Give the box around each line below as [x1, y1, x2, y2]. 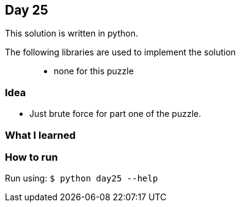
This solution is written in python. [5, 28, 138, 39]
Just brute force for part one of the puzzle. [29, 108, 202, 119]
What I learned [5, 128, 76, 141]
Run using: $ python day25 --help [5, 173, 158, 184]
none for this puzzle [54, 66, 134, 77]
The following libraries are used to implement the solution [5, 47, 236, 58]
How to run [5, 150, 58, 163]
